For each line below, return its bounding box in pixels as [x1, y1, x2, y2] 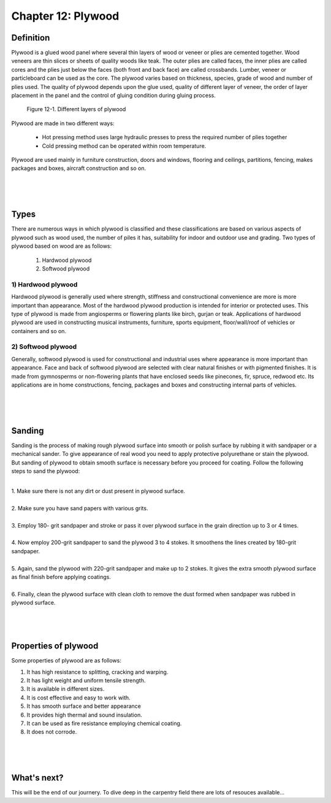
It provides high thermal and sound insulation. [26, 711, 142, 718]
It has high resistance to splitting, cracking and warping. [26, 668, 169, 675]
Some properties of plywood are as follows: [11, 657, 122, 664]
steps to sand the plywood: [11, 467, 80, 475]
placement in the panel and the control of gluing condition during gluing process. [11, 92, 216, 99]
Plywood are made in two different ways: [11, 120, 115, 127]
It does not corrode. [26, 728, 77, 736]
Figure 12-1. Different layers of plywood [26, 106, 126, 113]
